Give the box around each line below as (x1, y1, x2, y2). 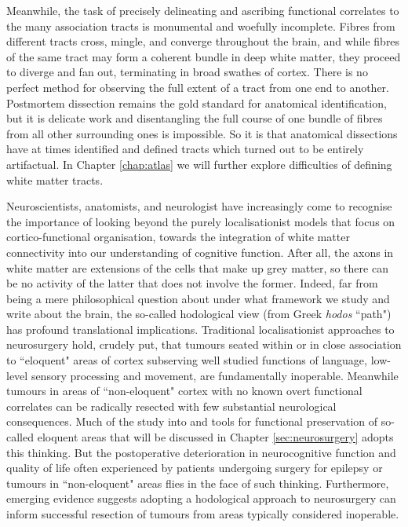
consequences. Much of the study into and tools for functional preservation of (6, 413, 378, 430)
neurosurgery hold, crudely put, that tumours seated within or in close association (6, 336, 402, 353)
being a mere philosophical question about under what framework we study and (6, 290, 390, 306)
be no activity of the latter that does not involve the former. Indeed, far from (6, 275, 378, 291)
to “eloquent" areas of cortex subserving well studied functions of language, (6, 352, 367, 368)
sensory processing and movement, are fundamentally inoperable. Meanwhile (31, 367, 399, 383)
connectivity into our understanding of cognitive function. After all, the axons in (6, 243, 394, 260)
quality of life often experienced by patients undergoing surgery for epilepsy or (6, 459, 383, 476)
